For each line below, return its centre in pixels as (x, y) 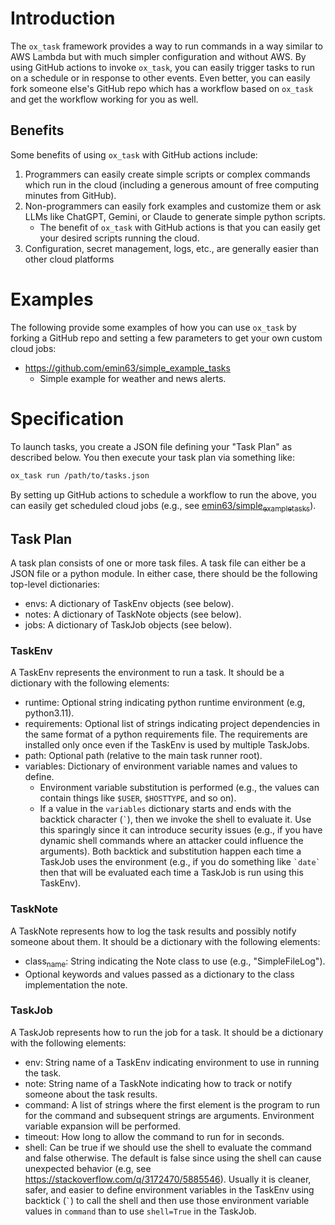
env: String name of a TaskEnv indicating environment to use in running (172, 1062)
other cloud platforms (69, 259)
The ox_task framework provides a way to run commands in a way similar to (166, 46)
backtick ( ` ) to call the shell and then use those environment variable (167, 1200)
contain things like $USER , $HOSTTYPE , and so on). (138, 798)
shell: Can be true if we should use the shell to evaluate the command (168, 1147)
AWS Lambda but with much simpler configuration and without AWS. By (158, 56)
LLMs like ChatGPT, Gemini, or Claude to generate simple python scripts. (175, 216)
